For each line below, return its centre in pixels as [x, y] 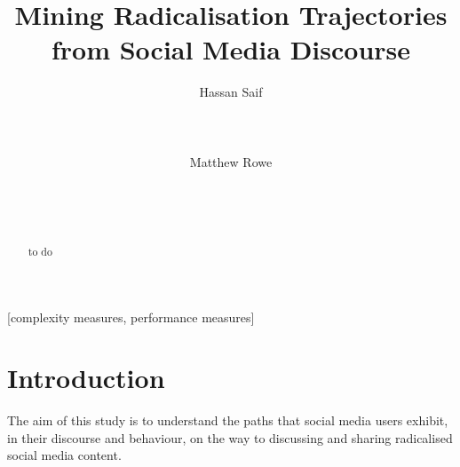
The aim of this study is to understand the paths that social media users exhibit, [228, 420]
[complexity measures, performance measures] [131, 317]
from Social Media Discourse [231, 49]
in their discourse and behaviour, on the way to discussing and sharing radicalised [230, 437]
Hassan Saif [231, 92]
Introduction [86, 378]
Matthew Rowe [231, 161]
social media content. [64, 455]
